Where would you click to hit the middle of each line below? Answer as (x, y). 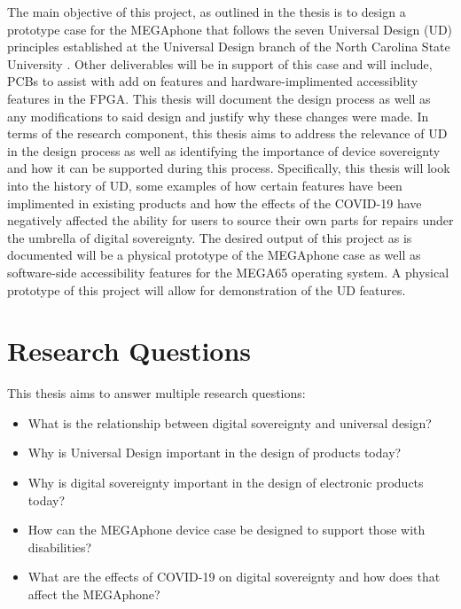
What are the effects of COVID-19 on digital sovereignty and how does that (234, 577)
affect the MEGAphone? (94, 593)
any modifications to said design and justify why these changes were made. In (218, 116)
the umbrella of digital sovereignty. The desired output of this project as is (210, 237)
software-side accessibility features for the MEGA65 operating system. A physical (228, 272)
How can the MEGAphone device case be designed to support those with (227, 530)
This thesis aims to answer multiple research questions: (156, 393)
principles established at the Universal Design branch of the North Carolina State (229, 47)
